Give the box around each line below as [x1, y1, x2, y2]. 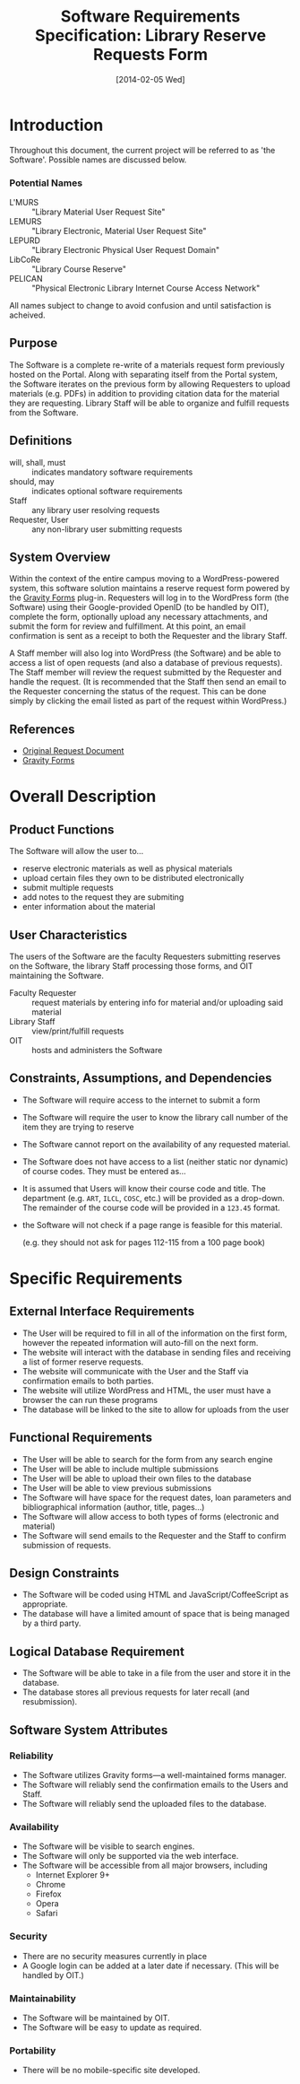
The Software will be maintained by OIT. [21, 2012, 170, 2023]
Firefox [35, 1888, 62, 1899]
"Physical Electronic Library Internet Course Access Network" [31, 283, 261, 293]
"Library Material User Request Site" [31, 206, 166, 217]
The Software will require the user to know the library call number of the [21, 1112, 288, 1122]
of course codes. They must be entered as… [21, 1165, 186, 1176]
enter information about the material [21, 902, 156, 912]
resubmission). [21, 1696, 78, 1707]
